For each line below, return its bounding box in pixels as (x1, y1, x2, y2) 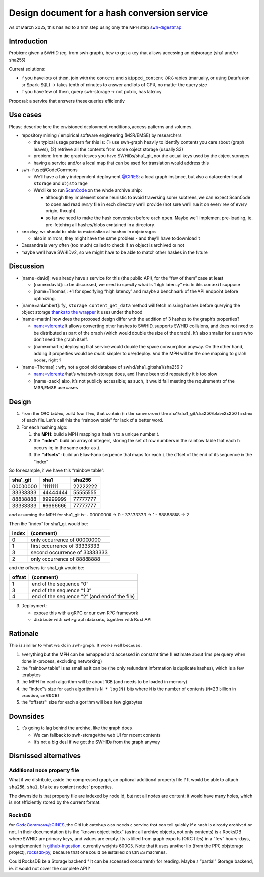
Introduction (9, 37, 48, 46)
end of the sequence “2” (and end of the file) (32, 593, 135, 600)
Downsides (9, 712, 44, 721)
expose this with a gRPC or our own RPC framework (33, 610, 139, 616)
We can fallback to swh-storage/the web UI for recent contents (33, 732, 161, 738)
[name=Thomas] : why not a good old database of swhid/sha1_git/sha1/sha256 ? (21, 364, 183, 370)
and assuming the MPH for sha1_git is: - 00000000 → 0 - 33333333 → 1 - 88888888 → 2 (9, 512, 189, 517)
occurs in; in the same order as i (33, 444, 100, 451)
